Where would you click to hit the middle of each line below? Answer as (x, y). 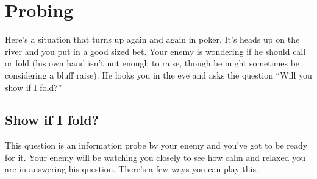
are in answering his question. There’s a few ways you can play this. (132, 169)
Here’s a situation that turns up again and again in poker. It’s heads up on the (152, 39)
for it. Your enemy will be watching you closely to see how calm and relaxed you (155, 157)
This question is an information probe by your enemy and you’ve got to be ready (156, 145)
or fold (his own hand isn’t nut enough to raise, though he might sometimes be (152, 63)
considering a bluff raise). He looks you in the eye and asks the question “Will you (158, 75)
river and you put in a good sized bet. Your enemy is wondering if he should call (155, 51)
